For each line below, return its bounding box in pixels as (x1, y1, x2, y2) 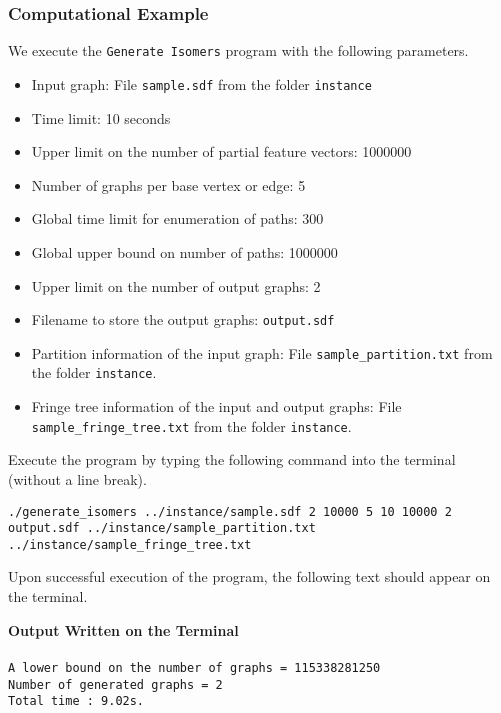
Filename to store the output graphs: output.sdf (31, 309, 335, 330)
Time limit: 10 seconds (31, 107, 171, 128)
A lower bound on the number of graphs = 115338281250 (8, 660, 381, 675)
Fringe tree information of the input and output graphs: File (31, 396, 402, 417)
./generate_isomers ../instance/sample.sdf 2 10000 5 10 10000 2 (8, 504, 452, 519)
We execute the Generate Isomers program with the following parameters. (8, 40, 469, 61)
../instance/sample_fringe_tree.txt (8, 537, 252, 552)
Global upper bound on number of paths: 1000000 (31, 241, 338, 262)
